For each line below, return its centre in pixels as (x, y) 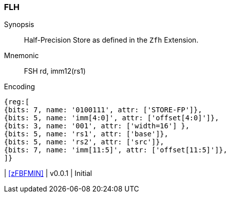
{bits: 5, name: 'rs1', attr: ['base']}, (86, 134)
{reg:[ (17, 102)
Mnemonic (21, 56)
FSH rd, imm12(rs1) (55, 71)
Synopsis (19, 25)
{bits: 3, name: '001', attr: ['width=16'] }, (97, 126)
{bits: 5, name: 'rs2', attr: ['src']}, (84, 142)
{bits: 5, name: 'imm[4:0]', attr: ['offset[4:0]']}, (111, 118)
